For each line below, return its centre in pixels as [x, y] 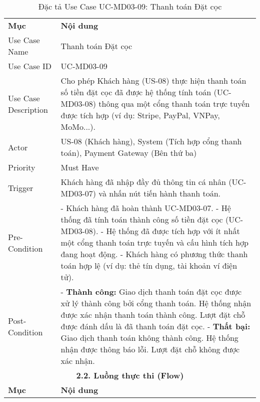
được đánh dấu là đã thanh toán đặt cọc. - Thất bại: [155, 326]
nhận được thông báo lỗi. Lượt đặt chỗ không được [150, 349]
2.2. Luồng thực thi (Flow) [130, 375]
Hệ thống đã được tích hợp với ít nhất [173, 231]
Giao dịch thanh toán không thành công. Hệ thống [149, 338]
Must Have [80, 167]
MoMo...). [78, 127]
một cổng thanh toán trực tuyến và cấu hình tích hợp [154, 242]
